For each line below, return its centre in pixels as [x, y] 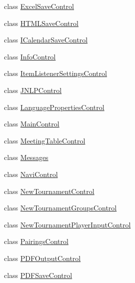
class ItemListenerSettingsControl [55, 73]
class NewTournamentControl [49, 191]
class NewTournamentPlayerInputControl [67, 224]
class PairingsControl [36, 241]
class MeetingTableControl [45, 140]
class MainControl [32, 124]
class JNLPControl [33, 90]
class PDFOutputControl [42, 258]
